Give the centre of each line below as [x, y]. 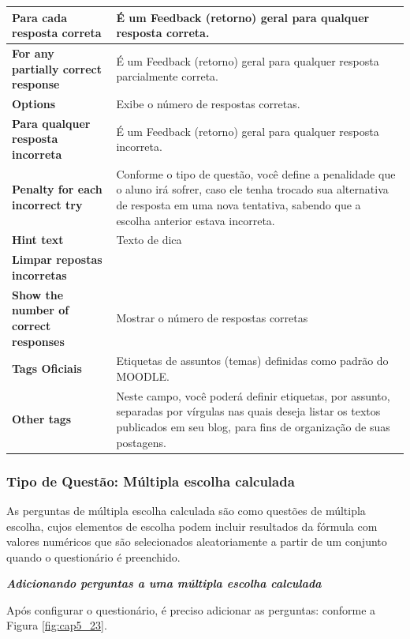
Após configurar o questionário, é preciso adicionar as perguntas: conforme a [191, 609]
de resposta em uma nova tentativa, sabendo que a [239, 205]
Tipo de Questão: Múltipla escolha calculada [151, 481]
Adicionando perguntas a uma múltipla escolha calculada [164, 583]
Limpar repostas [57, 259]
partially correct [57, 68]
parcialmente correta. [167, 76]
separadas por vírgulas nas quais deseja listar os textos [248, 411]
